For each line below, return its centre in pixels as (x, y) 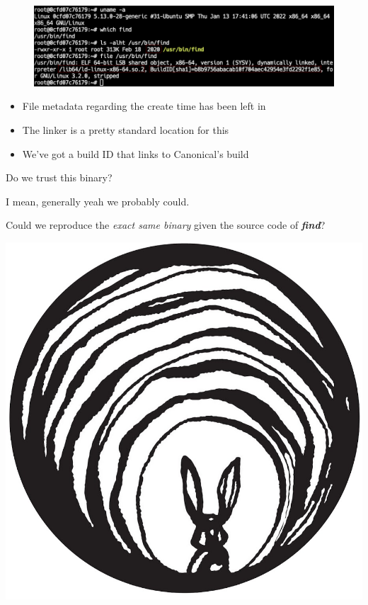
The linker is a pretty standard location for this (126, 129)
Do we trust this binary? (59, 177)
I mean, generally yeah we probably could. (98, 201)
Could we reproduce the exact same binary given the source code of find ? (166, 225)
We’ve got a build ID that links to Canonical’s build (136, 153)
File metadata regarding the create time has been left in (144, 106)
